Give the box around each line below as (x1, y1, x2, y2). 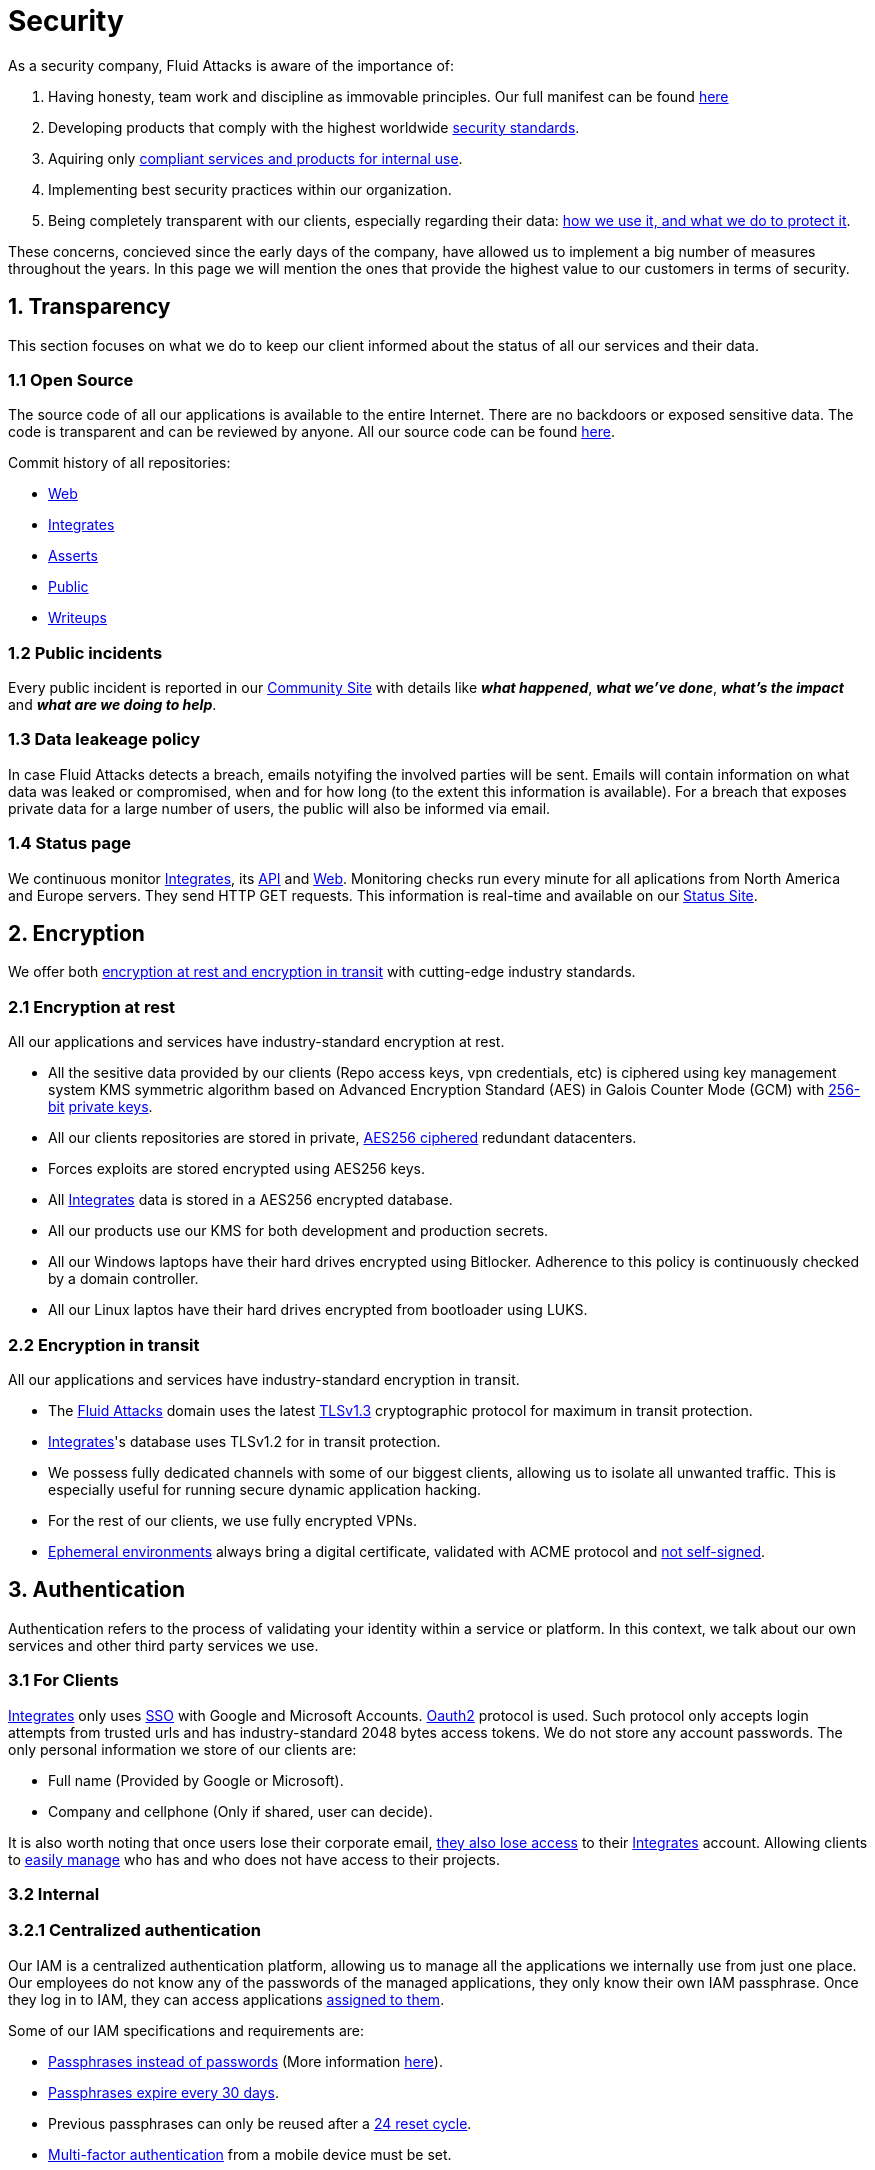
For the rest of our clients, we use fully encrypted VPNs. (48, 1511, 418, 1529)
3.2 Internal (8, 1883, 100, 1904)
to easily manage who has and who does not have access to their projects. (8, 1850, 501, 1868)
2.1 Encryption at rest (8, 996, 176, 1017)
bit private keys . (48, 1098, 153, 1116)
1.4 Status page (8, 833, 131, 854)
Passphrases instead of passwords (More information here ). (48, 2052, 443, 2070)
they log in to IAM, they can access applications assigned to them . (8, 1990, 445, 2008)
